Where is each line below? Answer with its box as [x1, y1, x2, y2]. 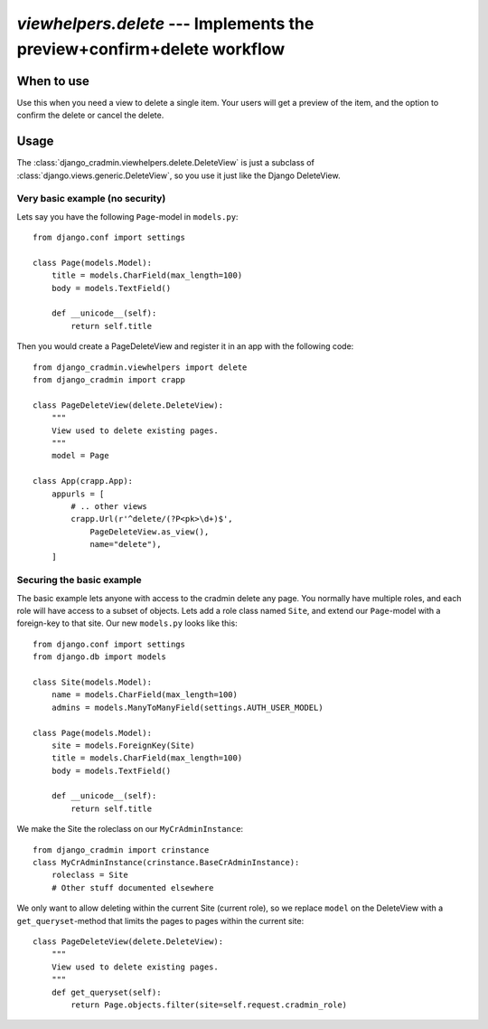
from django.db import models [33, 652, 167, 662]
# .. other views [70, 501, 148, 511]
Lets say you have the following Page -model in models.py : [16, 211, 239, 222]
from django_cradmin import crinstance [33, 845, 210, 854]
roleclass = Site [51, 870, 128, 881]
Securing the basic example [16, 574, 142, 587]
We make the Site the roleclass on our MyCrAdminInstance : [16, 824, 244, 835]
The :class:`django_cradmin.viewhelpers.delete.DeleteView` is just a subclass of [16, 157, 315, 168]
